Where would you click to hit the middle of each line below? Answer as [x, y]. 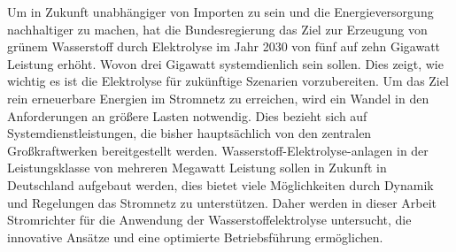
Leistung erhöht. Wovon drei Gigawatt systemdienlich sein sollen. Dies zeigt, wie [225, 63]
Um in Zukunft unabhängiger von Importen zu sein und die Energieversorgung [220, 11]
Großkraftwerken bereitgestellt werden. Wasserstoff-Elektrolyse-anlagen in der [218, 150]
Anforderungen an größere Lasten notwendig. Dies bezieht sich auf [187, 115]
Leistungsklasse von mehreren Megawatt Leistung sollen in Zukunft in [197, 168]
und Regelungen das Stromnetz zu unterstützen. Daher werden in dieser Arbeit [222, 202]
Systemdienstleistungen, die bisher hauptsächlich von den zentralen [189, 133]
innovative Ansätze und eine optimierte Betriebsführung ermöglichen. [195, 237]
